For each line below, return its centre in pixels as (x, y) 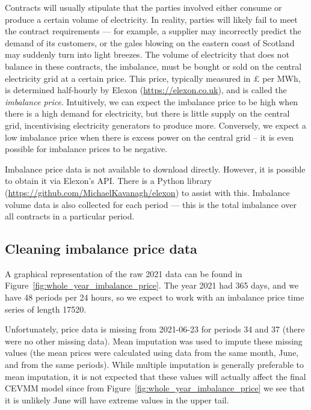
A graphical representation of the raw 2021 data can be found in (124, 273)
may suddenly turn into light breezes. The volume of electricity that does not (147, 54)
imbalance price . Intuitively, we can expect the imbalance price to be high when (152, 101)
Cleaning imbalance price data (101, 249)
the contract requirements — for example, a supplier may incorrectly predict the (153, 31)
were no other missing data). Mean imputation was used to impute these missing (154, 341)
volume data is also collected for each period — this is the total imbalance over (151, 204)
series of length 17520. (46, 309)
